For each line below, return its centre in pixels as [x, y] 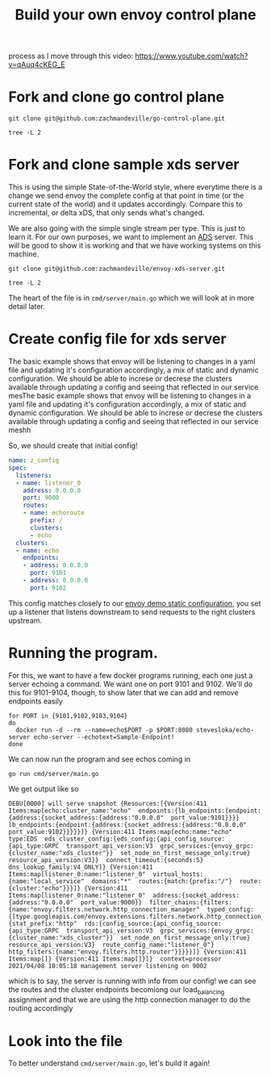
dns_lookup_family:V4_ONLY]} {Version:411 [81, 867]
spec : [17, 468]
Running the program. [83, 653]
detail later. [27, 307]
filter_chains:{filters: [190, 902]
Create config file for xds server [118, 339]
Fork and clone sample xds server [124, 165]
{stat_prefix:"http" [43, 924]
